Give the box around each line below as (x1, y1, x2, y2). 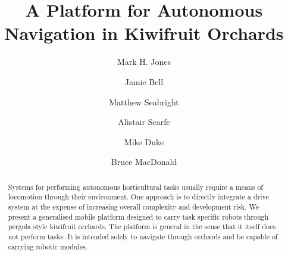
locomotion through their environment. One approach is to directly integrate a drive (8, 192, 269, 202)
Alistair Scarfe (118, 115, 170, 128)
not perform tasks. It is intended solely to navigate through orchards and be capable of (8, 231, 278, 241)
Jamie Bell (124, 75, 164, 88)
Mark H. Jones (117, 55, 171, 68)
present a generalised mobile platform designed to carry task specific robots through (8, 211, 269, 221)
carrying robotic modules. (8, 241, 88, 251)
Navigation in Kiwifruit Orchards (4, 21, 284, 45)
